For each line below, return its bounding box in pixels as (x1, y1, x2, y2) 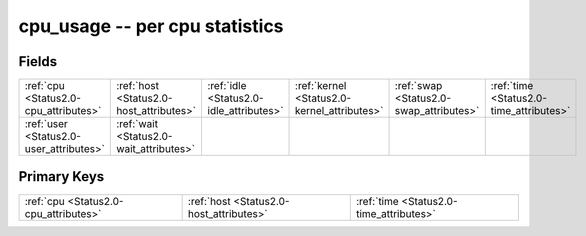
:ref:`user (24, 117, 69, 131)
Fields (18, 53, 58, 70)
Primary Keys (18, 168, 105, 185)
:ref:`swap (394, 79, 443, 93)
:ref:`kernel (295, 79, 347, 93)
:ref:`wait (116, 117, 159, 131)
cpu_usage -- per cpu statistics (18, 15, 284, 37)
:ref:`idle (207, 79, 247, 93)
